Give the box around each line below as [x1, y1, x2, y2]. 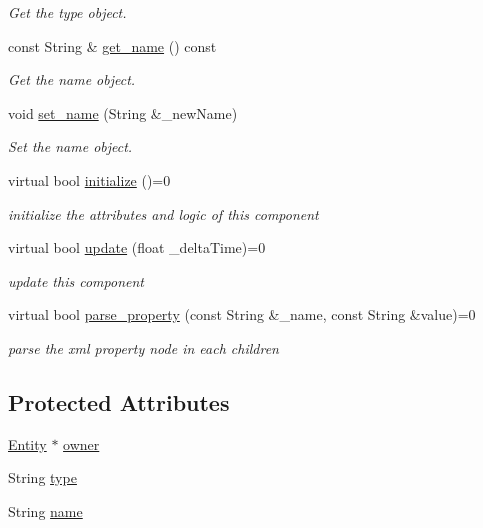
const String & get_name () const [8, 35, 217, 56]
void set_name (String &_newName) [8, 102, 238, 123]
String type [8, 467, 77, 488]
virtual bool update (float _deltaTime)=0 [8, 237, 266, 258]
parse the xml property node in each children [8, 337, 279, 358]
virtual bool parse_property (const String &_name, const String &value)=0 [8, 304, 476, 325]
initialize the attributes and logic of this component [8, 203, 319, 224]
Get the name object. [8, 69, 136, 90]
